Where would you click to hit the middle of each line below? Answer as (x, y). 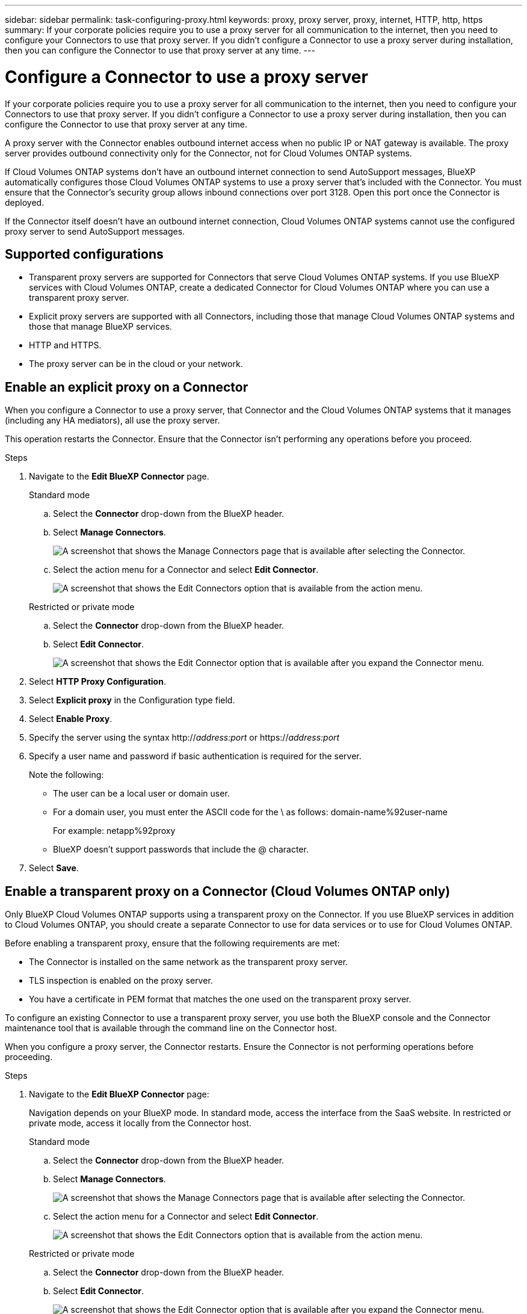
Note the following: (66, 775)
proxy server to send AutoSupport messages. (95, 231)
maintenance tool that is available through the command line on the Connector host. (171, 1028)
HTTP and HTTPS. (65, 345)
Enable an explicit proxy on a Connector (127, 387)
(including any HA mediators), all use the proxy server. (112, 421)
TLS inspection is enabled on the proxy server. (121, 981)
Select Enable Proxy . (71, 719)
